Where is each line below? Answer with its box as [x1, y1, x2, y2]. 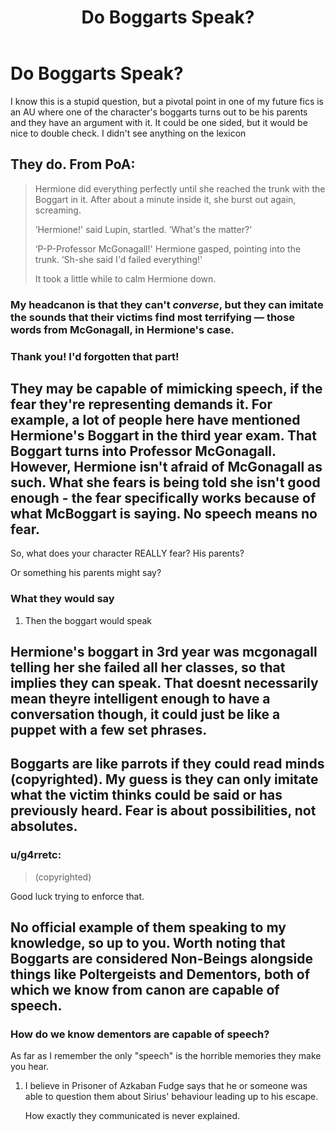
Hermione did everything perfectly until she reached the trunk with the [34, 182, 326, 195]
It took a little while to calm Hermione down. [34, 272, 217, 285]
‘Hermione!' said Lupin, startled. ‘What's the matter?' [34, 223, 253, 235]
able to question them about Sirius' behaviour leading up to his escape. [24, 1091, 319, 1103]
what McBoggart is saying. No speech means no [10, 505, 318, 522]
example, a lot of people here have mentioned [10, 411, 301, 428]
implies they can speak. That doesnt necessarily [10, 675, 319, 692]
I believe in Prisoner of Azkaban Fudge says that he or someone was [24, 1080, 308, 1092]
